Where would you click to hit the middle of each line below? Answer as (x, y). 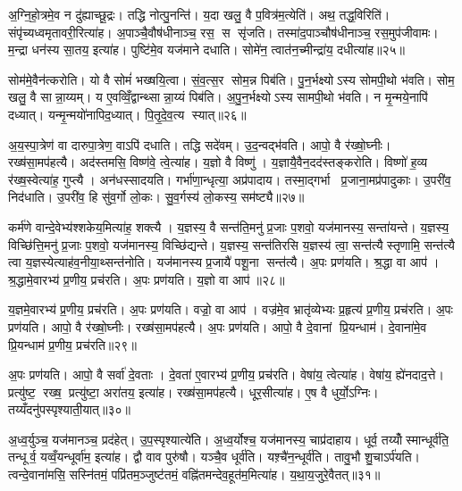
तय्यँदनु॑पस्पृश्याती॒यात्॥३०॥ (69, 409)
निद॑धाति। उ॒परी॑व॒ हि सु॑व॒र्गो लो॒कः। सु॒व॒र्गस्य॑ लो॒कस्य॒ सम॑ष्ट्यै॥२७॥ (156, 197)
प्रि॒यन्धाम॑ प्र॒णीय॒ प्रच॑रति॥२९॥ (72, 344)
